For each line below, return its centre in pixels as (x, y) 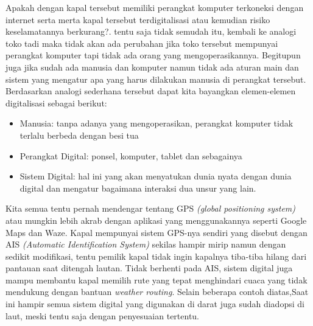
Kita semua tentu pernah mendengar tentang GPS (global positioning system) (151, 208)
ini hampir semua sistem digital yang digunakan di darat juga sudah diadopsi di (155, 304)
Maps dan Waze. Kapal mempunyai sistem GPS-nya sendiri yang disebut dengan (156, 232)
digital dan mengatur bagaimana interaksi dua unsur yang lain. (138, 188)
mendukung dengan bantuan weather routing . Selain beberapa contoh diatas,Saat (157, 292)
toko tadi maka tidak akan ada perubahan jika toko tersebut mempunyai (142, 43)
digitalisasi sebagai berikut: (56, 102)
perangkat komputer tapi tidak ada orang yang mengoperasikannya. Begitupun (153, 55)
